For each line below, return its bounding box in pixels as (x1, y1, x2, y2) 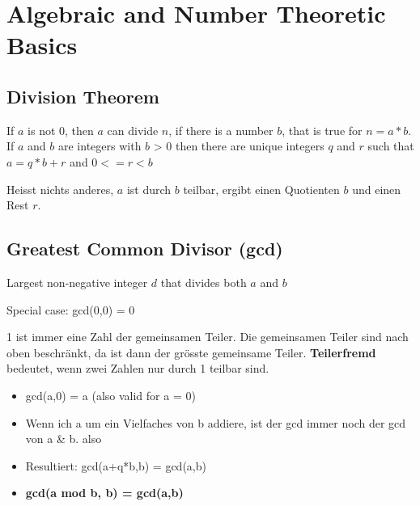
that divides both (160, 273, 247, 290)
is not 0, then (28, 121, 94, 138)
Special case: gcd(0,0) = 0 (6, 301, 135, 318)
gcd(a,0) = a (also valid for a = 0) (25, 386, 196, 403)
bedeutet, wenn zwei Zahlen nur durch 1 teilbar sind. (6, 360, 269, 377)
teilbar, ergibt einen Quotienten (183, 180, 340, 197)
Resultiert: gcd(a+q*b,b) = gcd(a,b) (25, 457, 206, 474)
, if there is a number (168, 121, 274, 138)
